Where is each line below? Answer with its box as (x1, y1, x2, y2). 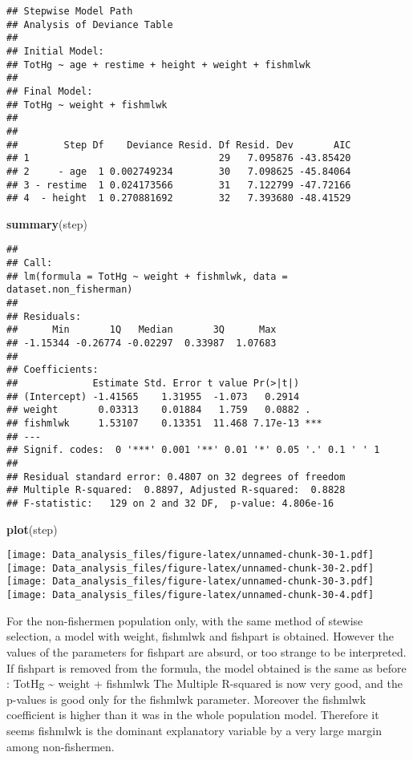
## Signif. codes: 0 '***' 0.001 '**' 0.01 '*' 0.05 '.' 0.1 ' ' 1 (6, 444, 380, 456)
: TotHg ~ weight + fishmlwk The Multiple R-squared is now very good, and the (6, 675, 403, 692)
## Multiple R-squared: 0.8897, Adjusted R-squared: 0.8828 (6, 484, 346, 496)
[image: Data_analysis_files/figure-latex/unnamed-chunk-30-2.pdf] (6, 562, 375, 574)
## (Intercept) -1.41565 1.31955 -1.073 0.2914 (6, 390, 300, 402)
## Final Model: (6, 85, 93, 97)
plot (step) (6, 520, 58, 537)
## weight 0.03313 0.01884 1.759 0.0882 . (6, 404, 311, 416)
